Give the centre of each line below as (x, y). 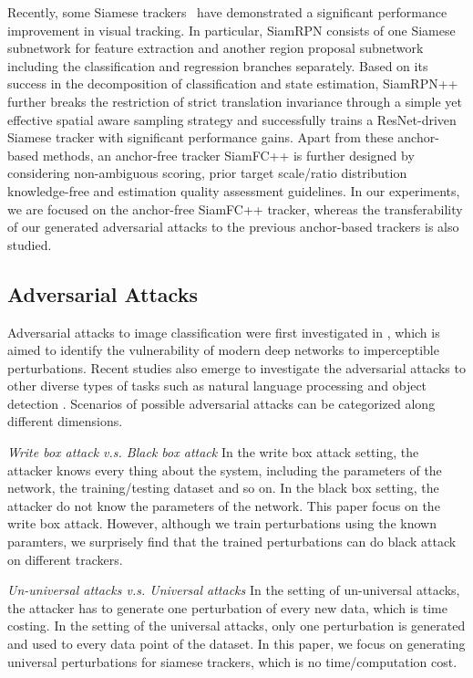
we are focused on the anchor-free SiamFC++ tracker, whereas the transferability (235, 209)
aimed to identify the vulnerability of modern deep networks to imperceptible (223, 350)
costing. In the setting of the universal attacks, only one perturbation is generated (236, 626)
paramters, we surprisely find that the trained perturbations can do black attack (232, 542)
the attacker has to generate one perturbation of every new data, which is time (227, 607)
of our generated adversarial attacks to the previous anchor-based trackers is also (233, 227)
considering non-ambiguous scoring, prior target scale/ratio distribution (207, 173)
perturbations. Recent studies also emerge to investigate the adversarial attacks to (236, 367)
